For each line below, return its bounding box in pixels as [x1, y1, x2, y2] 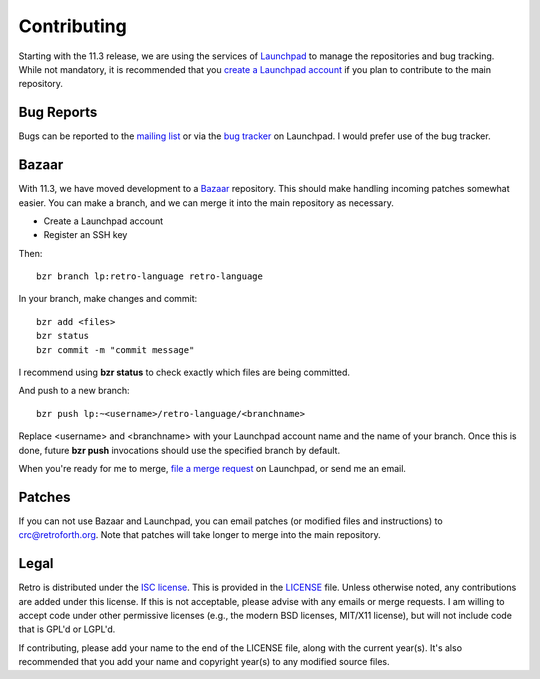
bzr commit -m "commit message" [36, 344, 195, 355]
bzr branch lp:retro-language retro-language [36, 271, 264, 282]
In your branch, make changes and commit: [18, 293, 198, 305]
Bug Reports [18, 104, 98, 121]
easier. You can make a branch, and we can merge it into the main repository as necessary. [18, 196, 394, 209]
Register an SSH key [43, 229, 128, 241]
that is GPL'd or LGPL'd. [18, 623, 116, 635]
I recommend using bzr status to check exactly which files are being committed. [18, 366, 350, 379]
